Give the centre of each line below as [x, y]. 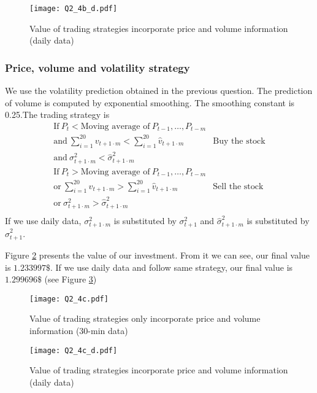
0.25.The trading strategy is [57, 115]
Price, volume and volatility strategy [97, 67]
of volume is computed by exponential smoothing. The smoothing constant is [150, 102]
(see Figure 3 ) [71, 279]
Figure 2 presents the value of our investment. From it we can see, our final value [158, 255]
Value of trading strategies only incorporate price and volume [145, 318]
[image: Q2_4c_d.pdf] [74, 350]
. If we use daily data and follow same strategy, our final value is [171, 267]
